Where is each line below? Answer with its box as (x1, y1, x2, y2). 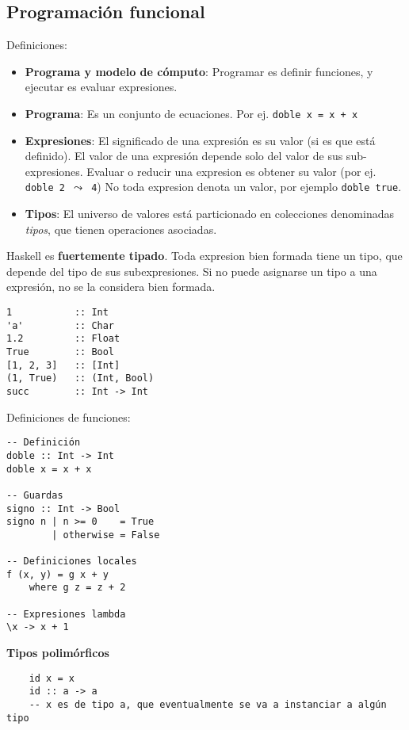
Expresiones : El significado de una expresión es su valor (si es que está (25, 132, 376, 148)
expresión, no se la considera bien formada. (6, 278, 216, 295)
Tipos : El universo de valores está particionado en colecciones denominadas (25, 205, 394, 222)
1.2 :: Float (6, 333, 120, 345)
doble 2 (25, 182, 65, 194)
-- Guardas (6, 489, 63, 501)
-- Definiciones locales (6, 556, 137, 568)
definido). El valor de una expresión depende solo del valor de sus (25, 147, 343, 164)
